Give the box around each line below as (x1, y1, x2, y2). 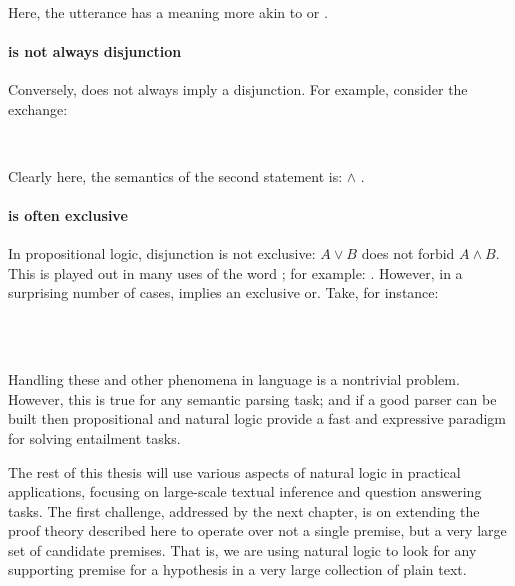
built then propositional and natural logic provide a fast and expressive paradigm (8, 408, 506, 429)
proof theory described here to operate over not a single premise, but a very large (8, 520, 507, 541)
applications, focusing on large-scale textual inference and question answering (8, 481, 482, 502)
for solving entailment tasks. (8, 427, 181, 448)
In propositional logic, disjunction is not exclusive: (8, 243, 316, 264)
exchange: (8, 98, 68, 119)
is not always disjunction (8, 40, 182, 61)
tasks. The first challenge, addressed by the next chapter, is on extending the (8, 500, 480, 521)
